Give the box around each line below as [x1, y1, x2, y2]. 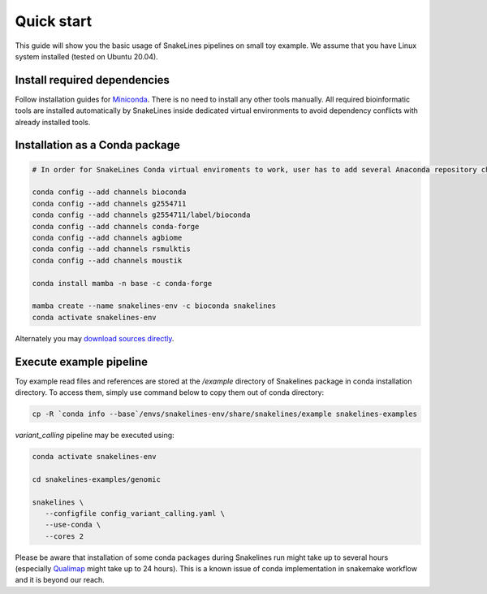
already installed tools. [15, 117, 91, 127]
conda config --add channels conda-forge [32, 222, 200, 231]
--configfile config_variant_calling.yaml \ [45, 509, 225, 518]
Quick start [15, 12, 93, 30]
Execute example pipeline [15, 354, 149, 369]
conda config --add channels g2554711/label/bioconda [32, 210, 251, 219]
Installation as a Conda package [15, 138, 180, 152]
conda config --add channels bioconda [32, 188, 187, 197]
